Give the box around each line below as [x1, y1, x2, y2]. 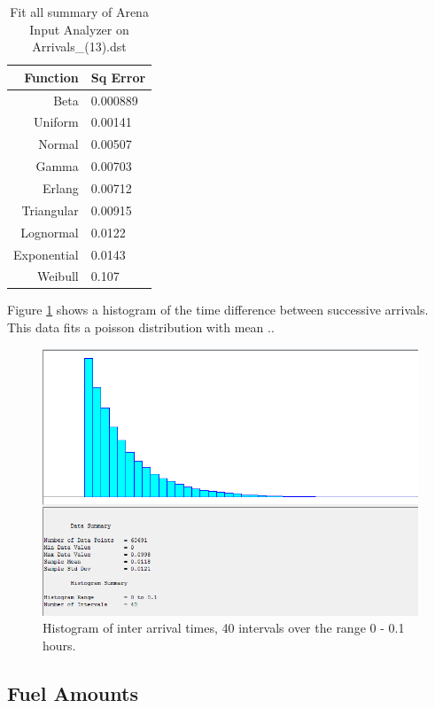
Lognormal [20, 222, 79, 241]
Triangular [21, 200, 79, 219]
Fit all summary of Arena [10, 3, 149, 20]
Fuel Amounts [7, 679, 138, 706]
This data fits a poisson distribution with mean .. [7, 318, 275, 337]
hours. [43, 635, 76, 654]
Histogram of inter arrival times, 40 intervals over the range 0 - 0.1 [43, 619, 405, 637]
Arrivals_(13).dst [32, 37, 127, 56]
